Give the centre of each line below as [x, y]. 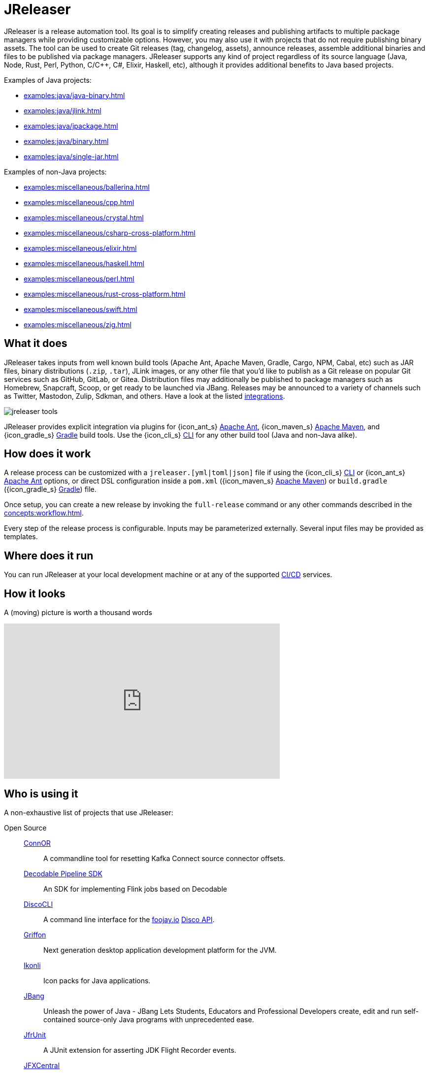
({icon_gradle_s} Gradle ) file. [50, 489]
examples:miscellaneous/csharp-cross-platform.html [110, 233]
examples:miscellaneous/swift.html [81, 309]
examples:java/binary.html [66, 141]
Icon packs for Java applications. [97, 980]
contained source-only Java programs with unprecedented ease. [149, 1019]
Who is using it [41, 794]
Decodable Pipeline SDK [63, 873]
